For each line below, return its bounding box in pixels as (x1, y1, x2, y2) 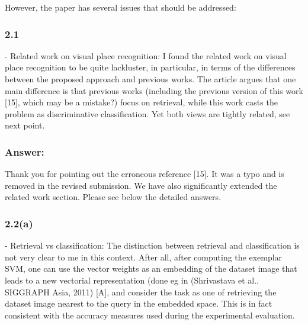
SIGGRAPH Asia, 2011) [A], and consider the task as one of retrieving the (5, 285, 277, 298)
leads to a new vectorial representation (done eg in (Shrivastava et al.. (5, 273, 259, 286)
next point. (5, 119, 45, 131)
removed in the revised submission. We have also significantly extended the (5, 179, 277, 191)
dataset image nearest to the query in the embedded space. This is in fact (5, 297, 272, 310)
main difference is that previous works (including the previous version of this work (5, 84, 303, 96)
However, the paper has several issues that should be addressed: (5, 1, 236, 13)
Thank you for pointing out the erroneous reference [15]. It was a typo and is (5, 168, 284, 180)
